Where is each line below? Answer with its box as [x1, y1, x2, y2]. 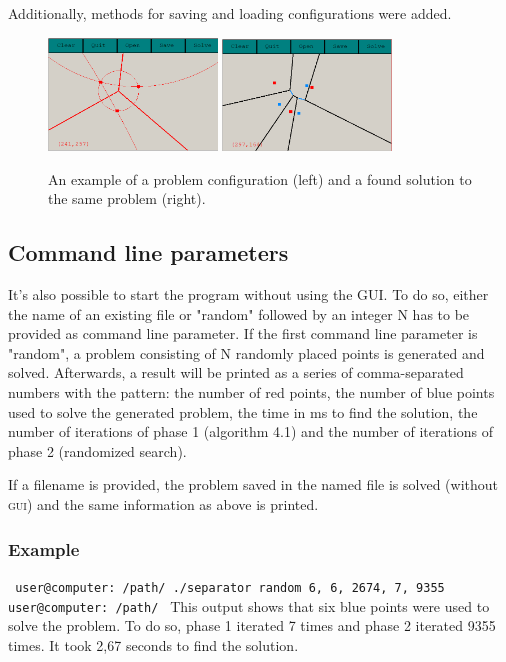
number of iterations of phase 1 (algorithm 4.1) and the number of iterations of [8, 421, 494, 442]
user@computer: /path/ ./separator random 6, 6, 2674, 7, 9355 [15, 580, 445, 595]
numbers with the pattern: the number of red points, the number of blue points [8, 382, 495, 403]
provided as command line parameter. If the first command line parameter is [8, 323, 478, 344]
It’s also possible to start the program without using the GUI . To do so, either [8, 284, 489, 305]
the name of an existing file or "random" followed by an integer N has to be [8, 303, 470, 324]
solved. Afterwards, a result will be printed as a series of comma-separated [8, 362, 464, 383]
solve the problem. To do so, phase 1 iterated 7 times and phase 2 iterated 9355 [8, 615, 496, 636]
